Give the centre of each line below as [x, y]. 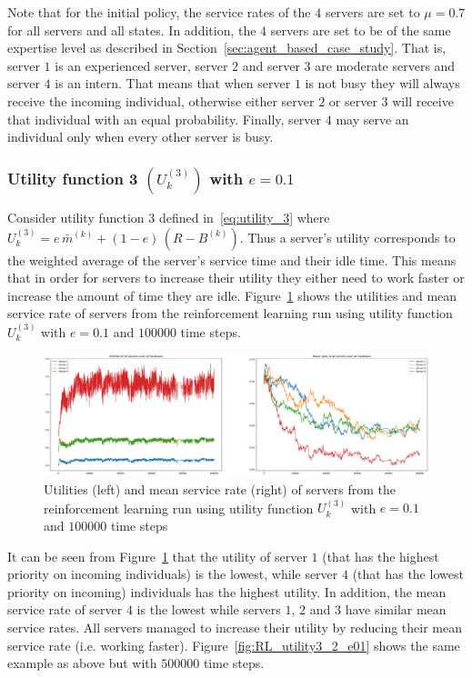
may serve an [372, 119]
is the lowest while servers [209, 609]
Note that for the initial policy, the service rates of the [159, 12]
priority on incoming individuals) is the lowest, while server [173, 574]
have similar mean [396, 609]
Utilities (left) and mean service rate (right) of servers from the [220, 489]
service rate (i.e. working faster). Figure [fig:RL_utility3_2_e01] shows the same [234, 645]
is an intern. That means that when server [173, 83]
